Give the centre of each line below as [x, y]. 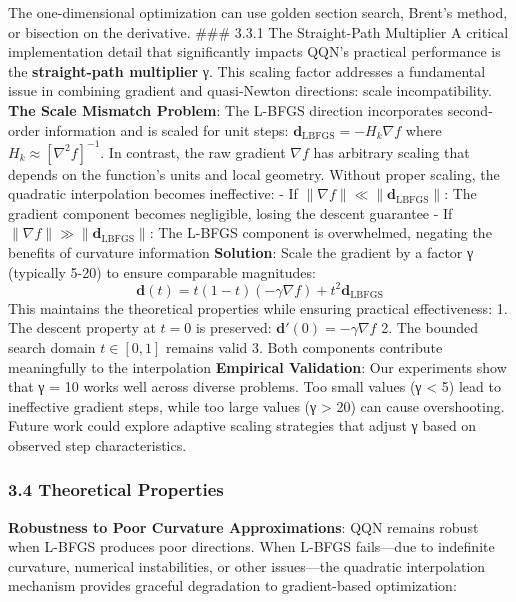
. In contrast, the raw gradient [193, 151]
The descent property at [82, 327]
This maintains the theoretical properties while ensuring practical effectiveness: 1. [258, 307]
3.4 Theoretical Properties [116, 489]
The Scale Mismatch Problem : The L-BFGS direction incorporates [225, 109]
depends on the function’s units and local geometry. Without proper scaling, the [254, 173]
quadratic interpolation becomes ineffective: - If [153, 193]
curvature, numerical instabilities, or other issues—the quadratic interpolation [247, 565]
